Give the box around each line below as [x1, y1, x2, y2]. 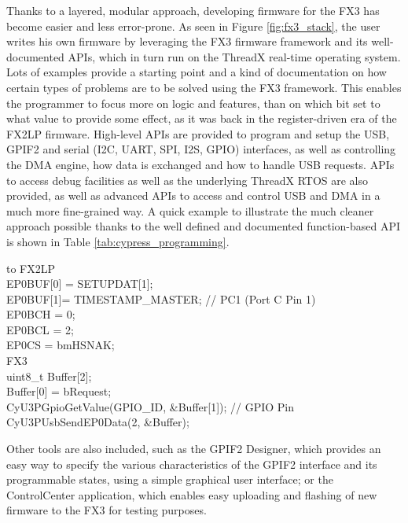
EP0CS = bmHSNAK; [6, 337, 115, 353]
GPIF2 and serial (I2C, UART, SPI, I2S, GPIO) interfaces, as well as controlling [6, 141, 396, 157]
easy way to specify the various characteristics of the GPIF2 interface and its [6, 455, 377, 472]
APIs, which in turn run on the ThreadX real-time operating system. [68, 48, 401, 64]
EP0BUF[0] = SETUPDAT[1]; [6, 275, 153, 292]
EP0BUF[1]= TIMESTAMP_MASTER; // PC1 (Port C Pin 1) [6, 290, 316, 307]
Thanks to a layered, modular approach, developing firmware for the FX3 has [6, 2, 380, 18]
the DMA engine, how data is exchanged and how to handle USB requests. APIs [6, 156, 395, 172]
